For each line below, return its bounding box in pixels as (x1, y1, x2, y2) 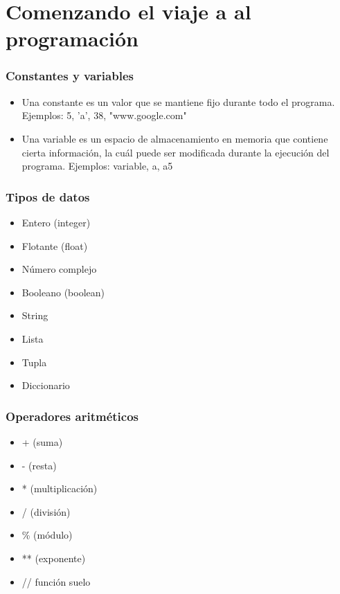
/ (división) (21, 504, 71, 519)
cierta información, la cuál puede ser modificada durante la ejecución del (21, 145, 330, 159)
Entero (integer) (21, 215, 91, 229)
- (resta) (21, 458, 57, 472)
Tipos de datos (6, 188, 90, 205)
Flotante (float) (21, 238, 88, 253)
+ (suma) (21, 434, 63, 449)
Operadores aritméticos (6, 407, 139, 424)
